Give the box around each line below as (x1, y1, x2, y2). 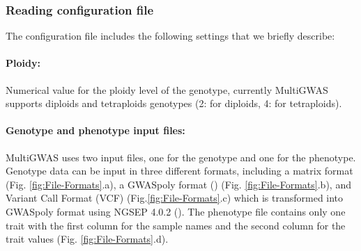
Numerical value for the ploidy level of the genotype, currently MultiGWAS (6, 82, 328, 97)
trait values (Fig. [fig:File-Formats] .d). (6, 232, 169, 246)
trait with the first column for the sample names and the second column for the (6, 218, 346, 232)
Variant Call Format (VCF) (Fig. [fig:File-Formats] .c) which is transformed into (6, 191, 344, 205)
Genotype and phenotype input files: (6, 123, 185, 138)
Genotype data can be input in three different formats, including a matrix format (6, 163, 353, 178)
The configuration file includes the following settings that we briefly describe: (6, 29, 335, 43)
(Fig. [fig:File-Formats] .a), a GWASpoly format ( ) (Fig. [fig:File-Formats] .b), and (6, 177, 351, 191)
